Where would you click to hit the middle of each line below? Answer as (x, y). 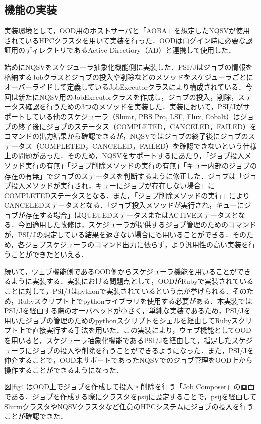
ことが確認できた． (36, 416)
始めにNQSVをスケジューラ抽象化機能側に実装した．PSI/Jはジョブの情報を (128, 67)
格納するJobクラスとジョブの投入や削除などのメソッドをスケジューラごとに (129, 77)
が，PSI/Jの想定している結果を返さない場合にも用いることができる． (118, 235)
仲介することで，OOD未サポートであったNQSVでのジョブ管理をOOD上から (128, 360)
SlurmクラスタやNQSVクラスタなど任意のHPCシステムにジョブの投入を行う (129, 406)
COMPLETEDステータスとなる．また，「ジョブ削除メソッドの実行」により (127, 195)
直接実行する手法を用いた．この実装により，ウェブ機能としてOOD (142, 330)
